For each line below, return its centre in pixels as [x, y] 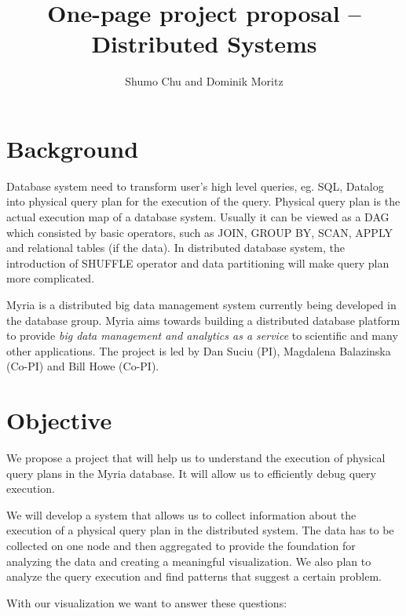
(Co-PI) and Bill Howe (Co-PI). [83, 366]
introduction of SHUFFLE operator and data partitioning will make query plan [198, 262]
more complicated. [51, 278]
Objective [59, 420]
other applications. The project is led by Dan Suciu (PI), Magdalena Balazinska [199, 350]
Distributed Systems [204, 44]
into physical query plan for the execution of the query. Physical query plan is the [203, 201]
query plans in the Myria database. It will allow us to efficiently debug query [191, 473]
